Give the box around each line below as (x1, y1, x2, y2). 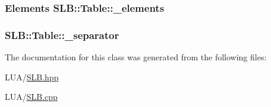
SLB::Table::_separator (5, 27, 119, 42)
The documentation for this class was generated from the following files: (5, 51, 267, 63)
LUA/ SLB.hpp (5, 70, 59, 83)
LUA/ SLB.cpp (5, 90, 58, 103)
